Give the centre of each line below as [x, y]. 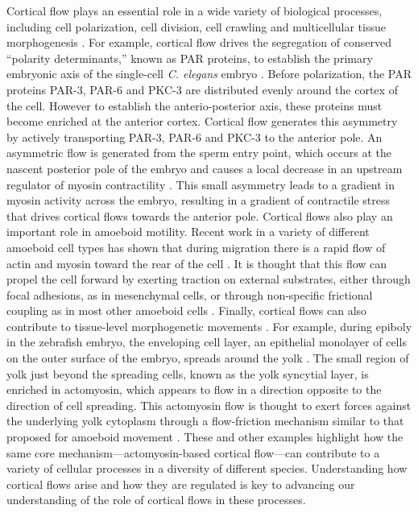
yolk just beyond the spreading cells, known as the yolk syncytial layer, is [188, 373]
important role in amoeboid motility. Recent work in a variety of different [188, 232]
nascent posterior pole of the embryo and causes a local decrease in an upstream [205, 168]
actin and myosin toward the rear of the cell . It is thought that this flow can [197, 263]
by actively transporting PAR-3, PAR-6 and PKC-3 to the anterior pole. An [195, 137]
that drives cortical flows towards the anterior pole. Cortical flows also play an [200, 215]
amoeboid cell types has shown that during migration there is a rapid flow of [196, 247]
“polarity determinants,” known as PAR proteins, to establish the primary [190, 58]
